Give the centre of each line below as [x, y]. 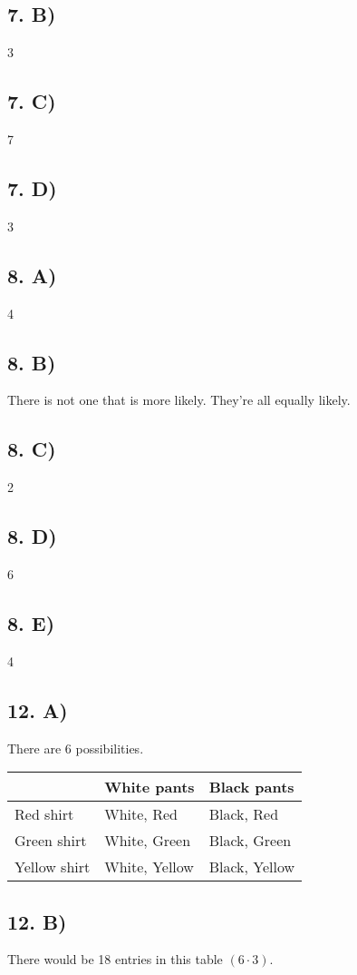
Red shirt [44, 814]
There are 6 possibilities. [76, 748]
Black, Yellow [252, 867]
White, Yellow [149, 867]
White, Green [148, 841]
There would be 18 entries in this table [115, 959]
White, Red [141, 814]
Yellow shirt [53, 867]
